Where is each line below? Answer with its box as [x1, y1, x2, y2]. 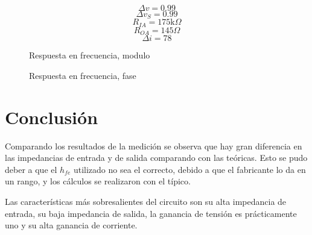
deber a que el [5, 163, 57, 175]
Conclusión [5, 104, 98, 129]
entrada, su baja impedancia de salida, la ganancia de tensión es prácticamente [5, 207, 297, 219]
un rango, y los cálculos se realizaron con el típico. [5, 175, 191, 187]
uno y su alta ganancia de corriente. [5, 219, 138, 231]
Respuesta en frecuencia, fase [29, 69, 136, 81]
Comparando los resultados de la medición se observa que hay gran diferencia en [5, 139, 302, 152]
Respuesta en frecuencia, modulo [29, 49, 150, 61]
